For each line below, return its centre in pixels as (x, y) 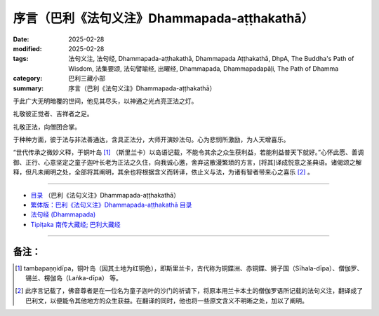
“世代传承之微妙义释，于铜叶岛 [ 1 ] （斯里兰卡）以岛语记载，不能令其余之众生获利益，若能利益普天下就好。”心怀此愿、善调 (188, 152)
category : (28, 78)
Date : (21, 39)
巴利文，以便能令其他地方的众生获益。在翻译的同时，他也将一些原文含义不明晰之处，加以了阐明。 (167, 301)
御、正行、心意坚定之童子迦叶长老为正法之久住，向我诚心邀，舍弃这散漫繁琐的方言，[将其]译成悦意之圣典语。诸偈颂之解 (187, 162)
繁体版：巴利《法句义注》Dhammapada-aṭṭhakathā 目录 (111, 205)
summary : (28, 88)
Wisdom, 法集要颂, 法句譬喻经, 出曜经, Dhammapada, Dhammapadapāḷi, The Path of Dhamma (204, 68)
